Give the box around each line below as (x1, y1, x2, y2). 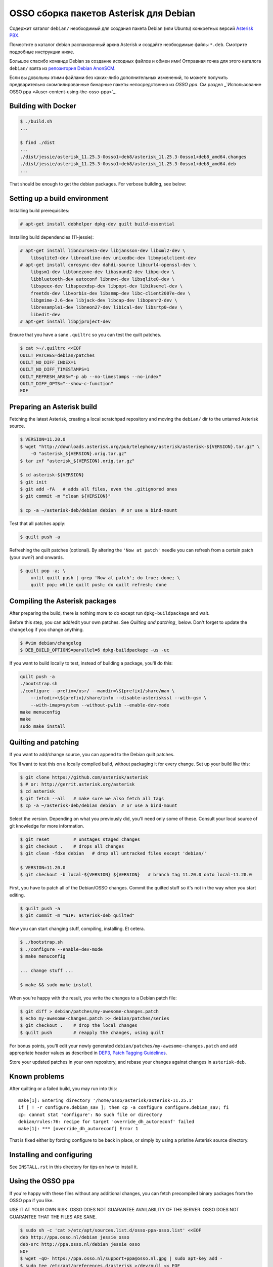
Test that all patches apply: (9, 520, 66, 527)
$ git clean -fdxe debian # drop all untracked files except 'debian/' (20, 850, 207, 856)
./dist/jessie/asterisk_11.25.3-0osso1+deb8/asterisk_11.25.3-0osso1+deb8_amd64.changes (20, 154, 247, 160)
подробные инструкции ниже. (9, 49, 74, 55)
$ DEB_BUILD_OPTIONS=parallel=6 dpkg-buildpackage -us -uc (20, 647, 169, 653)
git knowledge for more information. (9, 823, 84, 829)
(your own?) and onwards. (9, 554, 64, 560)
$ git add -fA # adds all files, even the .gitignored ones (20, 487, 177, 492)
